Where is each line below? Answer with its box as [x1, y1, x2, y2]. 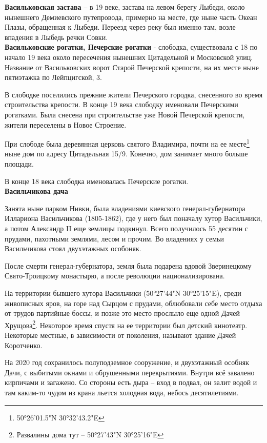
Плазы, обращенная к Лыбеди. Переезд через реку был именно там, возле [5, 22, 236, 32]
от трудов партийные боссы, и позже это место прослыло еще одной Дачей [5, 308, 240, 318]
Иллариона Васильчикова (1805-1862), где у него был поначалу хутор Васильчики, [5, 213, 262, 224]
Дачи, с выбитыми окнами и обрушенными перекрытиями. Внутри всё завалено [5, 367, 255, 377]
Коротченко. [5, 339, 43, 350]
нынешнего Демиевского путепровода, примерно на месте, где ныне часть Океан [5, 11, 257, 22]
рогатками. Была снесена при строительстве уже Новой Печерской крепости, [5, 109, 245, 119]
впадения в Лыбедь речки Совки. [5, 31, 108, 42]
